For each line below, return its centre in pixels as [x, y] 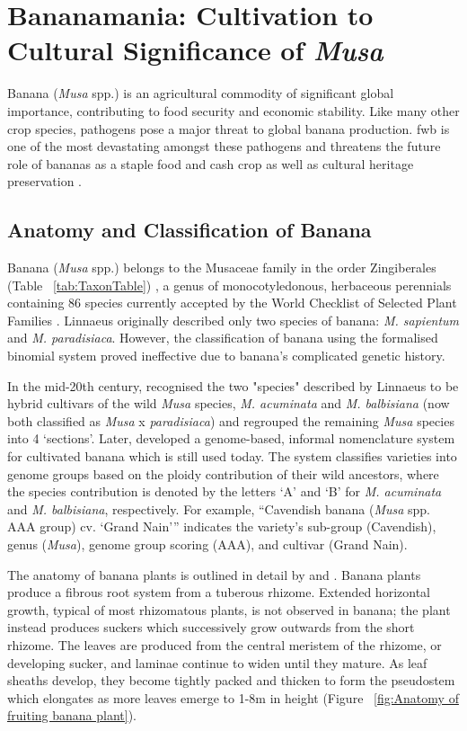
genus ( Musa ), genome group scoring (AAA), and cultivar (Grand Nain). [207, 544]
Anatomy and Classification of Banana [189, 230]
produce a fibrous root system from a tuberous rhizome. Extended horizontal [219, 592]
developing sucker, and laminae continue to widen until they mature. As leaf [217, 662]
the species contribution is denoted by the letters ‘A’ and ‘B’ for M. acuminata [225, 491]
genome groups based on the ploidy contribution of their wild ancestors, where [223, 473]
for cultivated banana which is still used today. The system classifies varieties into [232, 456]
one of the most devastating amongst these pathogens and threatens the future [224, 146]
